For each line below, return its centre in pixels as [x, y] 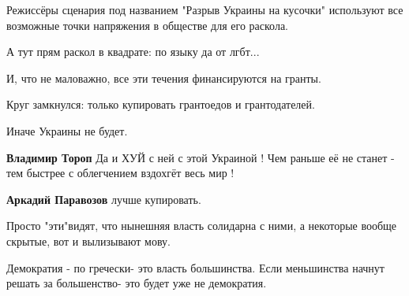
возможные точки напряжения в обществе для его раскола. [147, 25]
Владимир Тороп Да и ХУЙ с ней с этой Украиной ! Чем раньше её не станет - [201, 157]
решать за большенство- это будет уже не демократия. [137, 283]
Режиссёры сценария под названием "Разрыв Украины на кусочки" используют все [205, 9]
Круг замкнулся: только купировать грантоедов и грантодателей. [161, 104]
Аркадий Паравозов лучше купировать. [104, 199]
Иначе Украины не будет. [67, 130]
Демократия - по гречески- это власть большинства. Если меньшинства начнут [195, 267]
